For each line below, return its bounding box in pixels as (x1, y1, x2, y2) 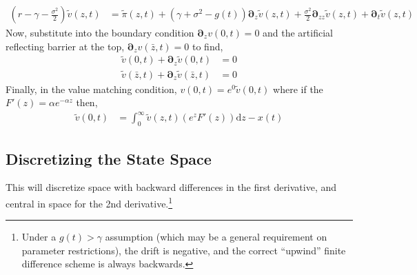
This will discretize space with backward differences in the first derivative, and (6, 180, 337, 194)
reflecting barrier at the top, (6, 39, 125, 53)
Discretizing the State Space (6, 147, 212, 169)
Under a (21, 230, 57, 244)
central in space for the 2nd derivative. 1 (6, 194, 173, 210)
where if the (273, 81, 323, 96)
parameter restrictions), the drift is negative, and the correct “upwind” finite (21, 243, 346, 257)
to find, (192, 39, 223, 53)
